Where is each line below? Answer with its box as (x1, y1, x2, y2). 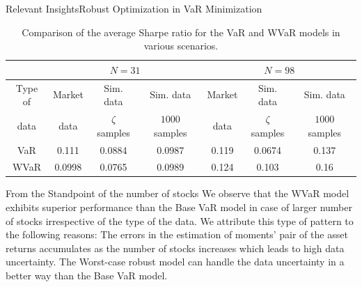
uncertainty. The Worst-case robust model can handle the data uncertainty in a (6, 254, 345, 269)
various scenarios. (143, 38, 219, 53)
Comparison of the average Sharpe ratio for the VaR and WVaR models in (22, 24, 340, 39)
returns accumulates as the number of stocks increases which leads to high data (6, 240, 345, 255)
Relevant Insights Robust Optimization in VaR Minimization (6, 1, 262, 15)
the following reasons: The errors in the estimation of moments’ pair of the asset (6, 227, 348, 242)
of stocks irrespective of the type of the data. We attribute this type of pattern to (6, 213, 354, 228)
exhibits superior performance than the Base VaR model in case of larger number (6, 200, 352, 215)
